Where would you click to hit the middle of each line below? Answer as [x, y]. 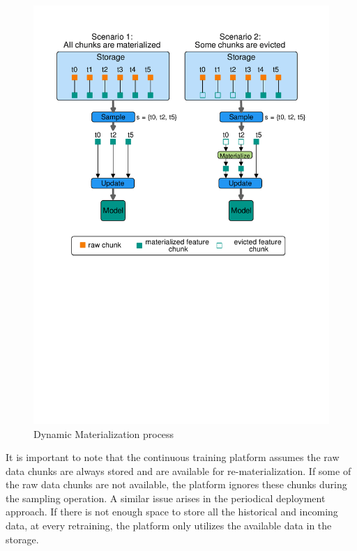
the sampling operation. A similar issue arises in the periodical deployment [166, 498]
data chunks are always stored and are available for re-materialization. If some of [178, 470]
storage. [22, 539]
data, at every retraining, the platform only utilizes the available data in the [169, 526]
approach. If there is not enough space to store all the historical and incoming [172, 512]
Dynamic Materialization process [104, 433]
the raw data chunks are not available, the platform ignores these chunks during [176, 484]
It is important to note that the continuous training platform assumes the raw [173, 457]
